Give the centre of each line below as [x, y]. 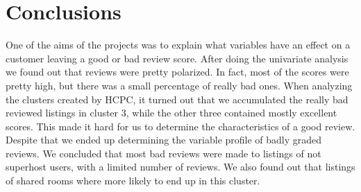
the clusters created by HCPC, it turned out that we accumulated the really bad [177, 99]
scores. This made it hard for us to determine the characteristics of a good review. [180, 126]
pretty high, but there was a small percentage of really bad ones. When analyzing [179, 85]
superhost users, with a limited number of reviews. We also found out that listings [180, 167]
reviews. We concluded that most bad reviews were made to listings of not [163, 153]
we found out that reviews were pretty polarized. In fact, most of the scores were [177, 72]
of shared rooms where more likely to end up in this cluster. [133, 181]
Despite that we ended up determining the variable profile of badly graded [164, 140]
